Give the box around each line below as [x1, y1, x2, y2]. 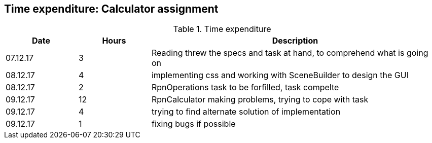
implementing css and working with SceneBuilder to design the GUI [151, 70, 409, 81]
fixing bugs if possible [151, 119, 236, 129]
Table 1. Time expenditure [173, 24, 271, 34]
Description [272, 35, 318, 46]
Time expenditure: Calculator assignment [4, 3, 219, 15]
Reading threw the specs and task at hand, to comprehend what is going [151, 48, 428, 58]
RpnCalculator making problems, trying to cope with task [151, 94, 369, 105]
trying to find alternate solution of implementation [151, 106, 341, 117]
